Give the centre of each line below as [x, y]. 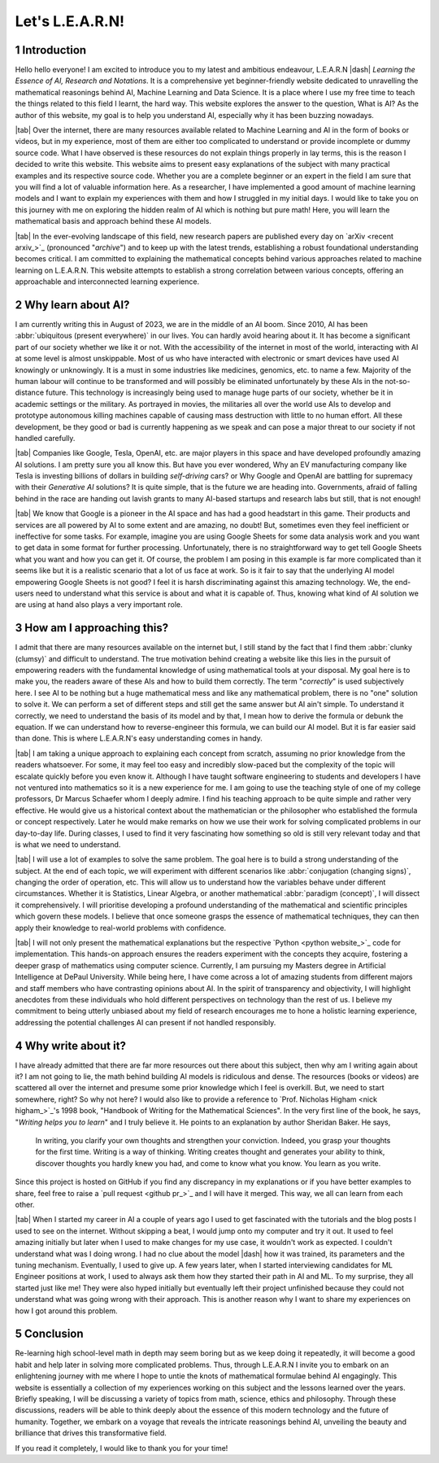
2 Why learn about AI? [72, 305]
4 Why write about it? [70, 1046]
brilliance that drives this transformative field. [91, 1433]
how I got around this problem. [66, 1311]
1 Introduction [51, 50]
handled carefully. [45, 438]
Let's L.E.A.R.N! [70, 21]
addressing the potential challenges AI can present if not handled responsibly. [146, 1022]
